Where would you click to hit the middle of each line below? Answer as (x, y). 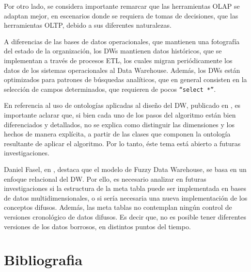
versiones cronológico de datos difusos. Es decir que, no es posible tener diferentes (125, 216)
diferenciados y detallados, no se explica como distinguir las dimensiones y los (119, 124)
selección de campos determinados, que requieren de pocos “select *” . (110, 89)
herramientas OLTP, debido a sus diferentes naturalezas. (88, 25)
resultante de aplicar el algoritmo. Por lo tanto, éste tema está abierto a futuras (122, 143)
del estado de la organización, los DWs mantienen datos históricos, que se (113, 51)
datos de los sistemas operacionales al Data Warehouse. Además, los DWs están (122, 70)
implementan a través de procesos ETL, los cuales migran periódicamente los (118, 60)
